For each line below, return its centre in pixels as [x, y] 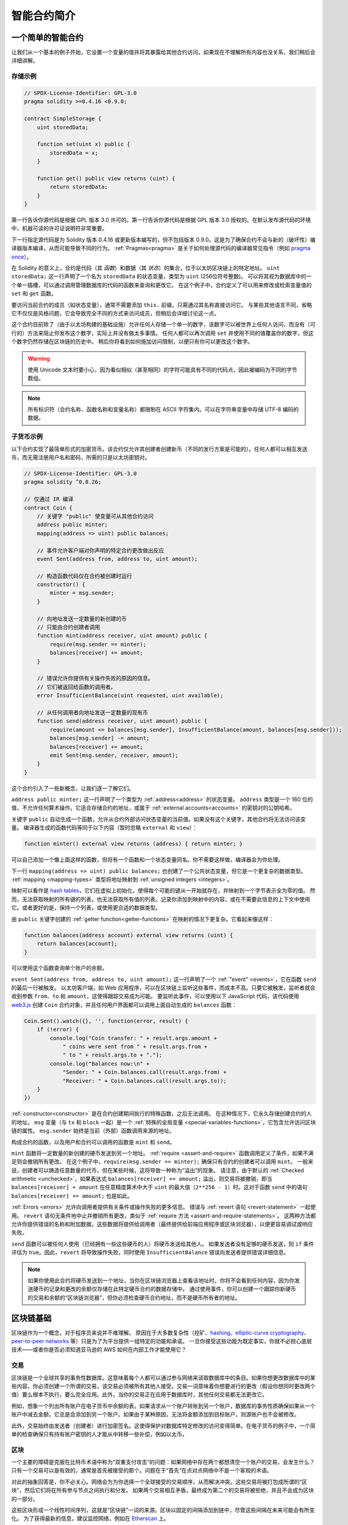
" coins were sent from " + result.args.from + [135, 1046]
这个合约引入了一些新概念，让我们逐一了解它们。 [73, 788]
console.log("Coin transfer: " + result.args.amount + [133, 1038]
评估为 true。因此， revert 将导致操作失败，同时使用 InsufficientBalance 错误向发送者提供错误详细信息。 [150, 1252]
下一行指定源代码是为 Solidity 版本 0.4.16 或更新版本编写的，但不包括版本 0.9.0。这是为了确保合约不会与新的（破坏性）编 [164, 239]
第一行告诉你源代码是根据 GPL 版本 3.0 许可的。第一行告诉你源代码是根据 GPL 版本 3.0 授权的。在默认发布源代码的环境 [161, 220]
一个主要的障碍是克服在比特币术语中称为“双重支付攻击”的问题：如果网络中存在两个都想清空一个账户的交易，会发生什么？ [163, 1462]
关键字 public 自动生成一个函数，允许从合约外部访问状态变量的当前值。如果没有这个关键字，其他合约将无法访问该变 [158, 819]
